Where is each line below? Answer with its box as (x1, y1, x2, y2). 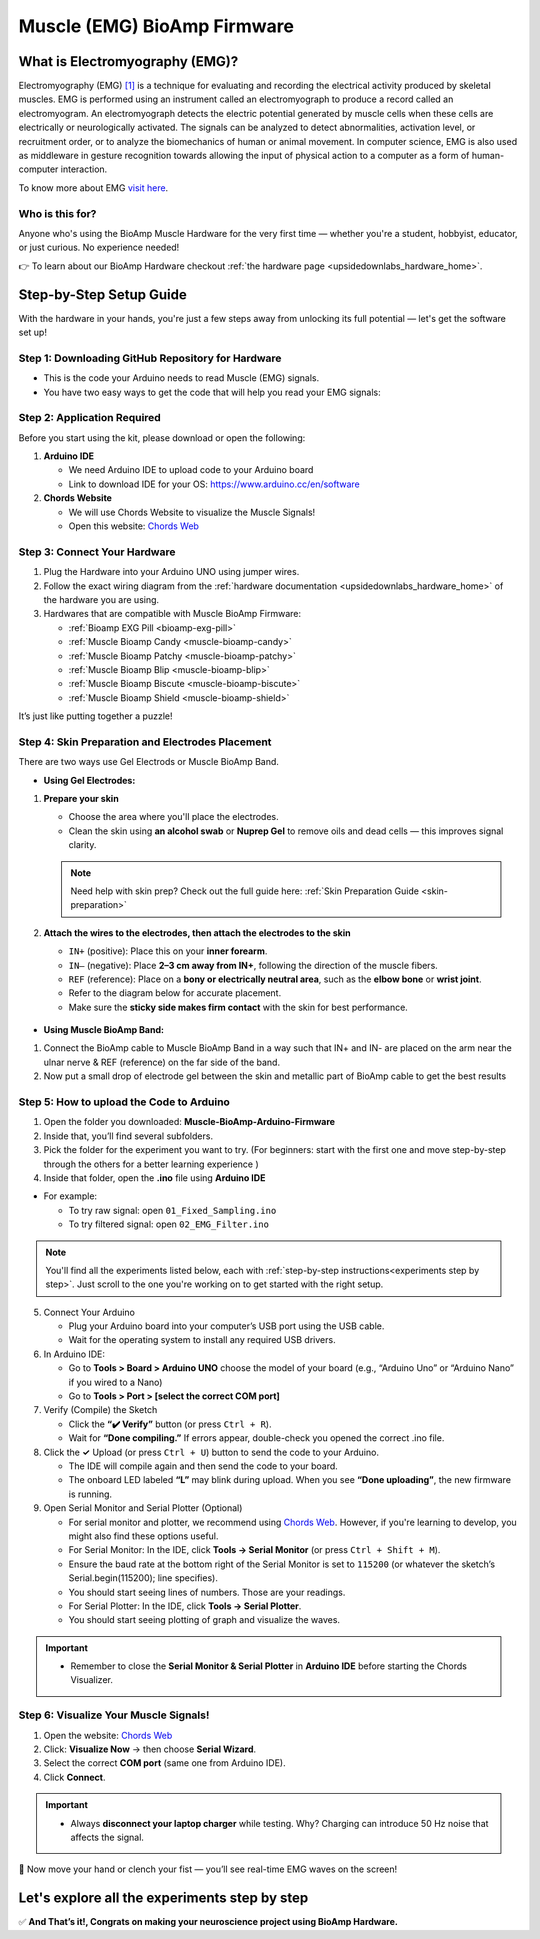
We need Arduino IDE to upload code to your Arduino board (68, 464, 314, 476)
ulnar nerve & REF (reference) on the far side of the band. (43, 1056, 280, 1068)
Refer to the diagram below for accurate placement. (68, 987, 282, 999)
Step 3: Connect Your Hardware (18, 545, 176, 559)
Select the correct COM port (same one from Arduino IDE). (43, 1757, 286, 1769)
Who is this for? (18, 206, 97, 220)
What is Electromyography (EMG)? (18, 53, 239, 70)
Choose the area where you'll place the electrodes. (68, 811, 279, 823)
